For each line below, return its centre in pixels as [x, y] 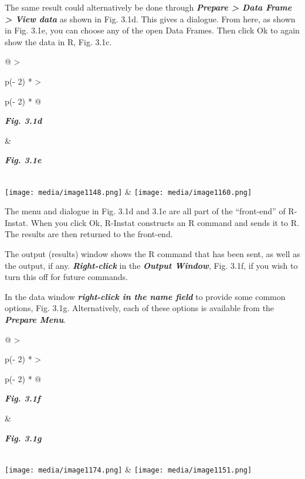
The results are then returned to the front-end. [89, 234]
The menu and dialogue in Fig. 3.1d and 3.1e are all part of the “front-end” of [145, 211]
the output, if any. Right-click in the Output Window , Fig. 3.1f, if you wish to [151, 265]
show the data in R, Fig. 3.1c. [58, 41]
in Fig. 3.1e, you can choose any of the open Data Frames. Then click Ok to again [152, 30]
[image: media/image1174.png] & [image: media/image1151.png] [128, 469]
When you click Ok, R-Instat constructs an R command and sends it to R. [165, 222]
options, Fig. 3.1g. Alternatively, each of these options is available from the [140, 308]
